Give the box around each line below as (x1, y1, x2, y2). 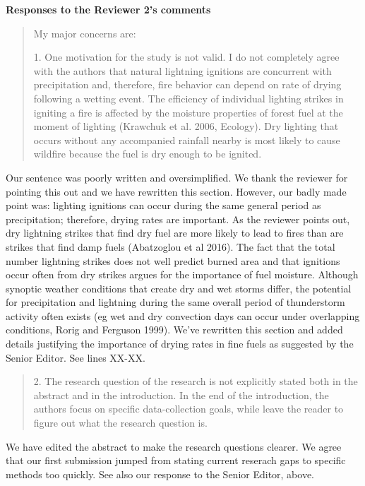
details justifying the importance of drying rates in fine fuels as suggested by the (6, 336, 354, 351)
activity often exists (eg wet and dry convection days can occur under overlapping (6, 308, 360, 323)
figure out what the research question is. (33, 415, 208, 430)
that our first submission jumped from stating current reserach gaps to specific (6, 453, 346, 468)
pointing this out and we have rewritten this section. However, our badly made (6, 184, 347, 198)
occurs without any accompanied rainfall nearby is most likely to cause (33, 132, 340, 147)
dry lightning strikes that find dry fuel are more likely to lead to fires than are (6, 225, 344, 240)
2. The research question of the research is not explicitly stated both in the (33, 374, 358, 389)
